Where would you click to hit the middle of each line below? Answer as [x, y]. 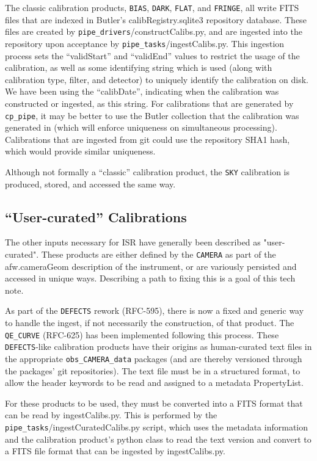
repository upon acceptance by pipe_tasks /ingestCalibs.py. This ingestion [145, 43]
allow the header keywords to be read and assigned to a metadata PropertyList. [154, 383]
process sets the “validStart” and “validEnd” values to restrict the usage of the [152, 55]
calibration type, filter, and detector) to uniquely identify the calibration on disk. [157, 79]
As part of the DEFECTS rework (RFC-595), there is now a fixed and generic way [155, 310]
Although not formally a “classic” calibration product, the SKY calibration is [148, 171]
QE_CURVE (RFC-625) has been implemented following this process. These [142, 334]
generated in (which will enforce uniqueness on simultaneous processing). [141, 127]
